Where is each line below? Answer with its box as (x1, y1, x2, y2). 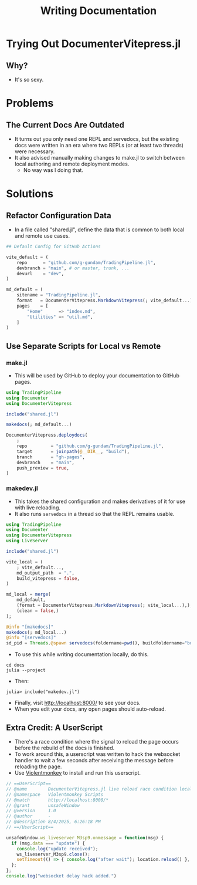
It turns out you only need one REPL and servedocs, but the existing (14, 136, 179, 142)
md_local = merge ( (6, 592, 51, 597)
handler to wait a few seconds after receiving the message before (14, 757, 174, 764)
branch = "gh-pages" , (16, 454, 85, 460)
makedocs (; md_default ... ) (6, 421, 72, 428)
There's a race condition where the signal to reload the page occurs (14, 738, 179, 745)
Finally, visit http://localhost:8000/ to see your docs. (14, 700, 141, 707)
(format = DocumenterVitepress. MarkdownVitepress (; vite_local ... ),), (16, 603, 193, 609)
